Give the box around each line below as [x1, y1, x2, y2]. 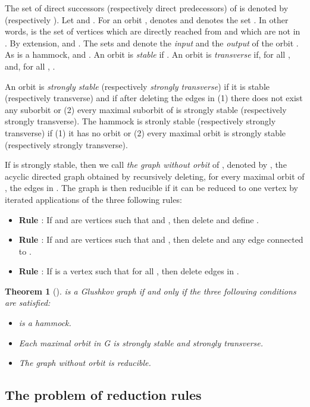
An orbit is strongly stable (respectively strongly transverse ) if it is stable [5, 80, 270, 92]
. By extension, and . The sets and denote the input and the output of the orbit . [5, 36, 299, 49]
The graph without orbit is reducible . [18, 356, 151, 369]
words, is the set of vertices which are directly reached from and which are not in [5, 25, 300, 37]
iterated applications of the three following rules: [5, 193, 182, 205]
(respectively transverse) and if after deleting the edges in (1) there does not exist [5, 92, 303, 104]
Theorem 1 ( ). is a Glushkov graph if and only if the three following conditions [5, 284, 296, 297]
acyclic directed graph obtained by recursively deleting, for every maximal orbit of [5, 170, 305, 182]
